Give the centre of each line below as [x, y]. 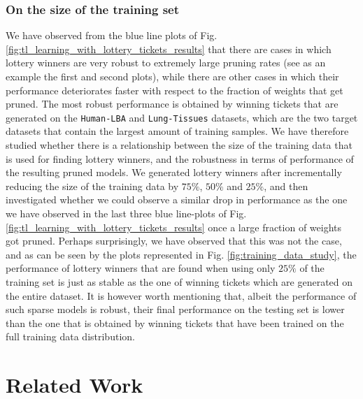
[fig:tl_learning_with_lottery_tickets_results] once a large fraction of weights [174, 227]
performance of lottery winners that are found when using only [141, 268]
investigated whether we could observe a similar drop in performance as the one [177, 199]
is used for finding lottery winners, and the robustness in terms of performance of [180, 158]
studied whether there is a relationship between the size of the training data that [179, 145]
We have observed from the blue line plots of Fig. [112, 35]
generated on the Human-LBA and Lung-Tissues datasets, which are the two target [182, 117]
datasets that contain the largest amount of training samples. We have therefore [177, 131]
